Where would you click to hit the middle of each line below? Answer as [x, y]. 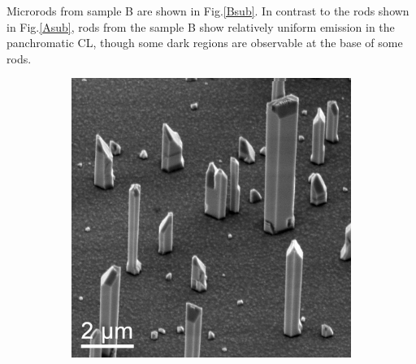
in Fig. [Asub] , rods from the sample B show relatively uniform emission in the [201, 26]
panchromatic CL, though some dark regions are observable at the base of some [205, 43]
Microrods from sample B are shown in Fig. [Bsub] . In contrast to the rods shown [208, 11]
